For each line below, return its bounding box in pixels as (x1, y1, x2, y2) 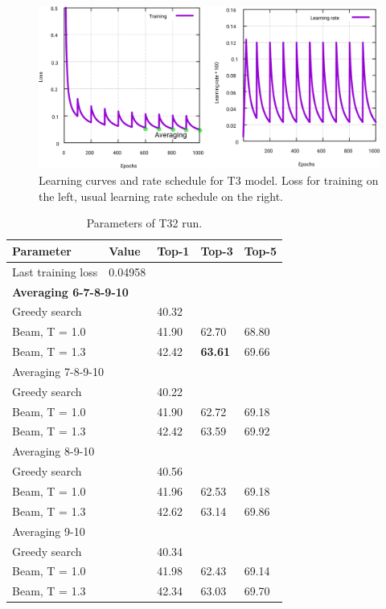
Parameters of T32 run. (86, 215, 203, 231)
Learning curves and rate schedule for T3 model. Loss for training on (39, 172, 379, 189)
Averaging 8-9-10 (12, 443, 95, 460)
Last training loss (12, 263, 98, 280)
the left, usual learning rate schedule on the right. (39, 187, 284, 204)
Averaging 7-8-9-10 (12, 362, 104, 379)
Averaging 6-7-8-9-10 (12, 283, 129, 300)
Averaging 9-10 (12, 522, 85, 539)
